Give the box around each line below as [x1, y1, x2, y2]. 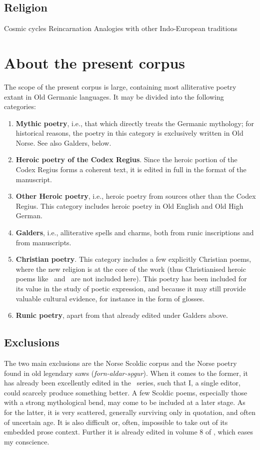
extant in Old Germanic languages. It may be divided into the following [4, 91, 224, 102]
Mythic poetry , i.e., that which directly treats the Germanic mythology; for [15, 118, 254, 128]
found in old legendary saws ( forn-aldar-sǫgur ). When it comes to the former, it [4, 367, 248, 378]
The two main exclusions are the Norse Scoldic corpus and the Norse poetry [4, 358, 237, 368]
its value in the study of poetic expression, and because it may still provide [15, 283, 246, 294]
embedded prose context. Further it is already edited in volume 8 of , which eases [4, 426, 253, 437]
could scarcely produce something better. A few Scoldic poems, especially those [4, 387, 247, 397]
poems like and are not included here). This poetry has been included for [15, 273, 247, 284]
